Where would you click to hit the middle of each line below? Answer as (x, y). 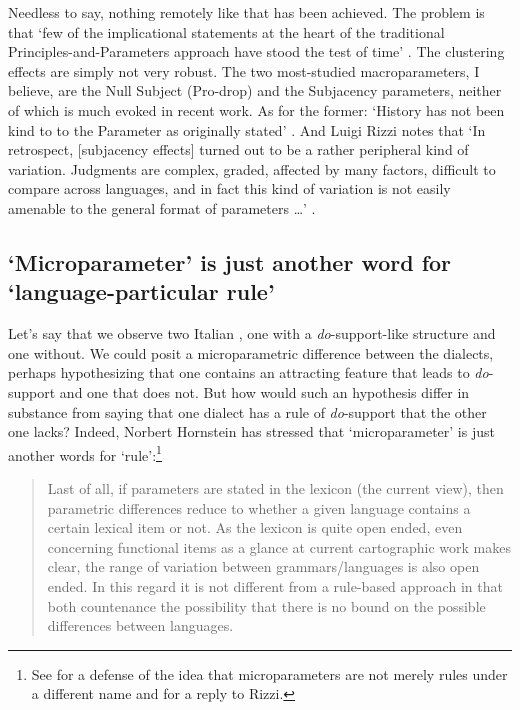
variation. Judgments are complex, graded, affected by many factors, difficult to (252, 168)
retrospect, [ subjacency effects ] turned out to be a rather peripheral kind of (238, 149)
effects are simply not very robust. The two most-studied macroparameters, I (244, 70)
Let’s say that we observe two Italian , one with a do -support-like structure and (252, 333)
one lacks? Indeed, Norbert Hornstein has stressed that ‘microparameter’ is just (251, 431)
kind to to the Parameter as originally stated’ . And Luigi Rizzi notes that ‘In (247, 129)
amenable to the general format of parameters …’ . (162, 207)
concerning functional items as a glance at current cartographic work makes (279, 546)
